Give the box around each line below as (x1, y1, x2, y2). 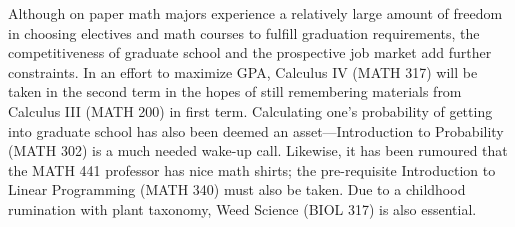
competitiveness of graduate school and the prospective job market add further (8, 42, 492, 63)
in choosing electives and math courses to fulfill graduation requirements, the (8, 22, 480, 43)
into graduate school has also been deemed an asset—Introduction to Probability (8, 120, 504, 141)
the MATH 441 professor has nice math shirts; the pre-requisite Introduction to (8, 159, 496, 180)
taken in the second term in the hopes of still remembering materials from (8, 81, 462, 102)
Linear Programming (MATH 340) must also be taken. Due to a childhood (8, 179, 466, 200)
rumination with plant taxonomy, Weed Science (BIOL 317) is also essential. (8, 198, 477, 219)
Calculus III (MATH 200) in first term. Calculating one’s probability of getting (8, 100, 493, 121)
